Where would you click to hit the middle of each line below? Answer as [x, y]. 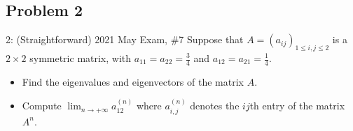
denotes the [215, 106]
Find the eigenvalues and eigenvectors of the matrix [133, 81]
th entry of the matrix [297, 106]
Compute [42, 106]
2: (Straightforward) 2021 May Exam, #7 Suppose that [125, 39]
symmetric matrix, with [81, 58]
